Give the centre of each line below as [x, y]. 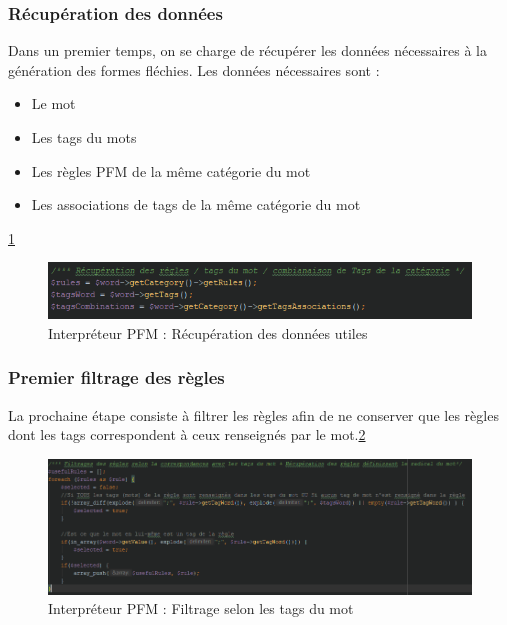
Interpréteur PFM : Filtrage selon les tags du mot [201, 608]
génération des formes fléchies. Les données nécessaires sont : [194, 69]
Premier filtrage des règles [116, 377]
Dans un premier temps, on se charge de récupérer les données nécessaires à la [247, 50]
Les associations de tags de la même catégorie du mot [196, 204]
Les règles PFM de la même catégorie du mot [171, 170]
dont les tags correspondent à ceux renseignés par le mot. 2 [187, 434]
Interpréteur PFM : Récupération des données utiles [208, 332]
